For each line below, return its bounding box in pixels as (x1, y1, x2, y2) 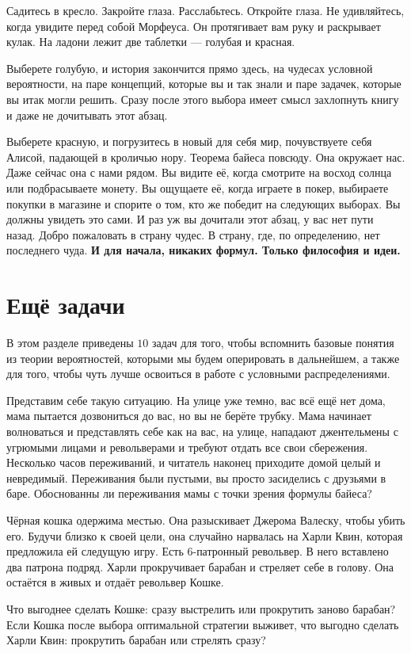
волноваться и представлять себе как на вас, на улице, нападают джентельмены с (6, 423, 398, 439)
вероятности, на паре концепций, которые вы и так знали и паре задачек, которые (6, 75, 401, 92)
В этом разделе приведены (6, 334, 134, 351)
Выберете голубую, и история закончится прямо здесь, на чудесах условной (6, 59, 373, 76)
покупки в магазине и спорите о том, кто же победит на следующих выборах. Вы (6, 195, 401, 212)
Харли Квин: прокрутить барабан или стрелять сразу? (6, 632, 266, 648)
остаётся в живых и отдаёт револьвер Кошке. (6, 574, 224, 590)
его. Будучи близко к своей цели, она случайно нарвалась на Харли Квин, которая (6, 527, 403, 544)
